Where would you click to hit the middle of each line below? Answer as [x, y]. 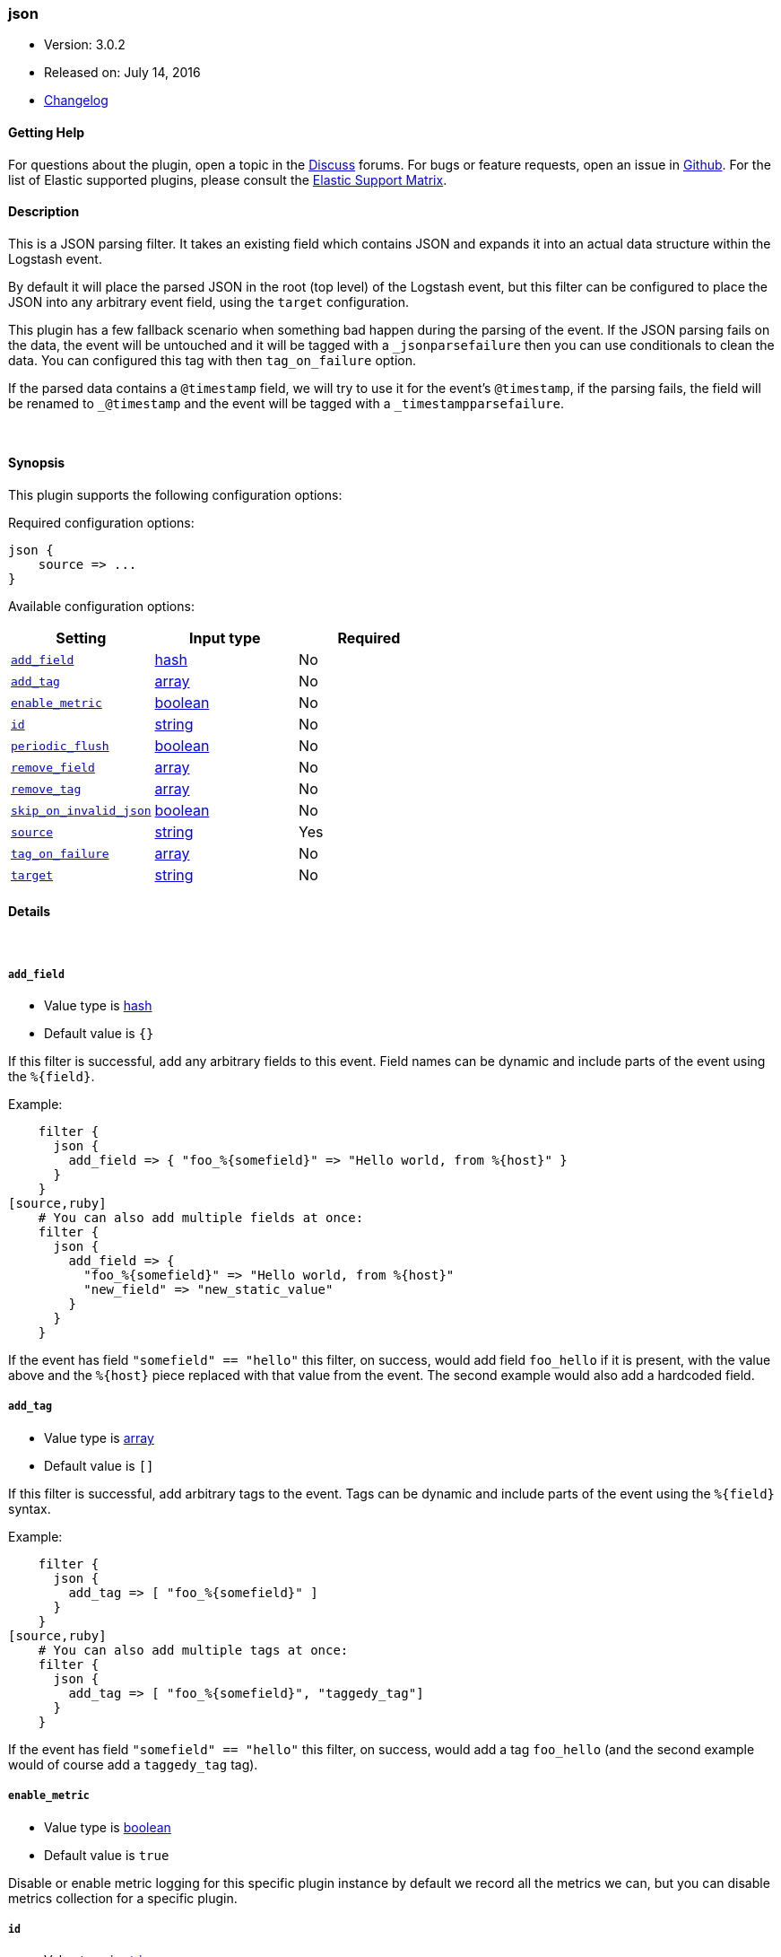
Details [30, 911]
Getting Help [47, 132]
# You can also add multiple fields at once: [201, 1218]
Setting [81, 638]
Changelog [76, 100]
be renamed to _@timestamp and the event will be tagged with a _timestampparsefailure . [286, 403]
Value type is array [99, 1437]
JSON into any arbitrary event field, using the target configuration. [208, 301]
